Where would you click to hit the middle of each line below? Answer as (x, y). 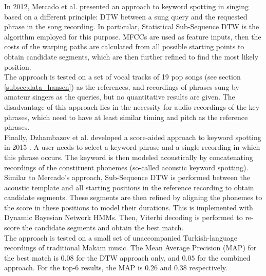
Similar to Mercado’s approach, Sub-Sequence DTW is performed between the (127, 177)
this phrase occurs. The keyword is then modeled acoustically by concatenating (129, 157)
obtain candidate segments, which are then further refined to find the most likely (131, 56)
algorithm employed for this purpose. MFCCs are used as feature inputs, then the (133, 36)
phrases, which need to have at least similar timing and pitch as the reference (126, 117)
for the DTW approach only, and (128, 257)
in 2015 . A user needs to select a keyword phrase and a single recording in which (132, 147)
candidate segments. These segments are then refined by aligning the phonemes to (133, 197)
